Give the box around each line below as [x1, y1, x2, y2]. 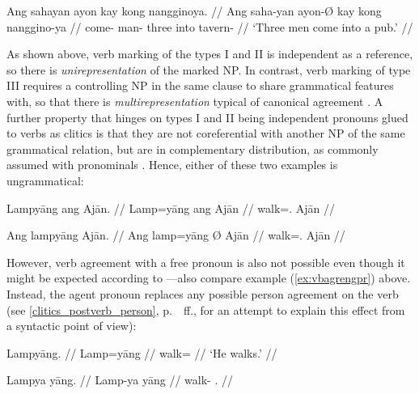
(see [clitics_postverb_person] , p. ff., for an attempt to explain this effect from [6, 301, 405, 318]
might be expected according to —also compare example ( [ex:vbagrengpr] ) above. [6, 269, 411, 286]
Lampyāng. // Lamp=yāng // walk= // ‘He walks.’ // [6, 344, 277, 361]
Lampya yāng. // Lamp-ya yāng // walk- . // [6, 371, 233, 388]
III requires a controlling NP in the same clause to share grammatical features [6, 77, 394, 94]
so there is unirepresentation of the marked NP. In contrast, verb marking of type [6, 61, 411, 78]
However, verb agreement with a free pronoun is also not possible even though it [6, 253, 405, 270]
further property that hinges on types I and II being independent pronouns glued [6, 108, 408, 125]
